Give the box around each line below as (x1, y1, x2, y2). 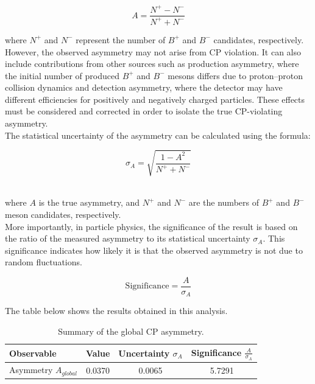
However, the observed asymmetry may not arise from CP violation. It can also (5, 45, 301, 58)
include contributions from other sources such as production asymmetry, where (5, 57, 299, 70)
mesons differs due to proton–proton (168, 69, 303, 82)
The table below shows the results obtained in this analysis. (5, 304, 228, 317)
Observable (9, 346, 57, 359)
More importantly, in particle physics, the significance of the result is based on (5, 220, 298, 232)
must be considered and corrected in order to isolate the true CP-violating (5, 105, 283, 117)
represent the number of (76, 33, 166, 46)
